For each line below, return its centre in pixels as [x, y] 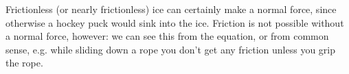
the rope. [24, 63]
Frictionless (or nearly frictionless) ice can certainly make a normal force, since [171, 9]
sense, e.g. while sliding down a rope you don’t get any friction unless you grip [171, 49]
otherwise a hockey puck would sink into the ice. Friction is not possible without [175, 22]
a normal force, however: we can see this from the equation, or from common [167, 36]
